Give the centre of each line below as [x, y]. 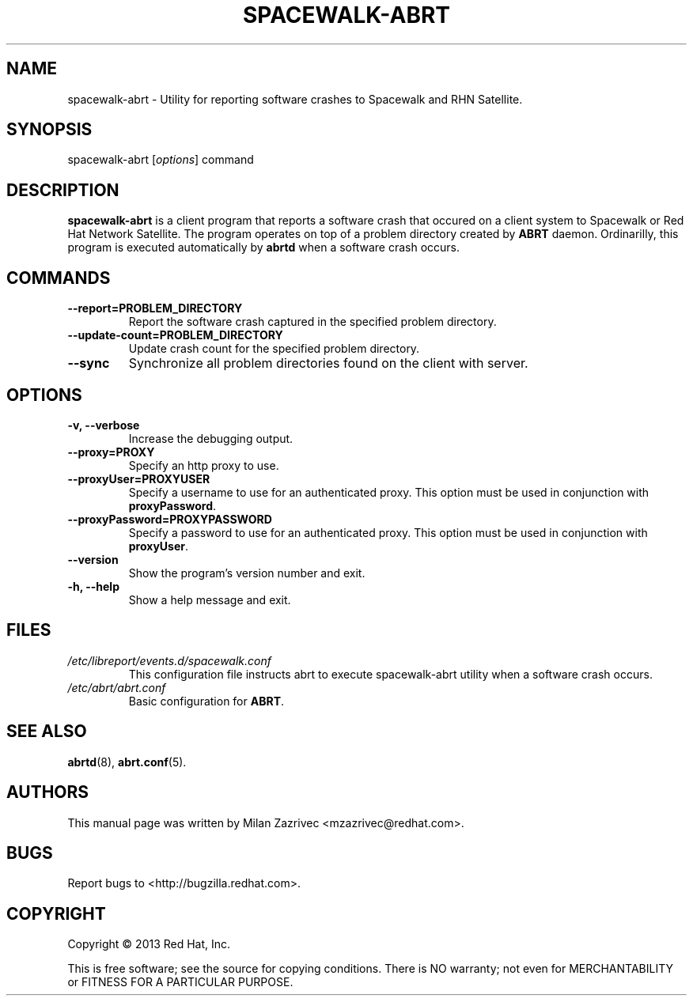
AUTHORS [48, 792]
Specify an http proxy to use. [204, 465]
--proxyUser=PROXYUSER [139, 478]
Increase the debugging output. [211, 438]
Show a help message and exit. [210, 599]
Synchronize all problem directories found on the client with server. [328, 363]
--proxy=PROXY [111, 452]
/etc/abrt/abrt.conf [117, 687]
